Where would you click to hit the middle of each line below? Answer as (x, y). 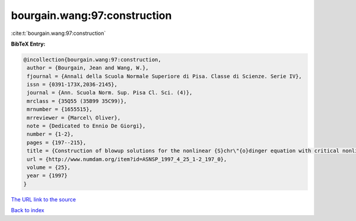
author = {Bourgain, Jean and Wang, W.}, (88, 68)
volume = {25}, (49, 167)
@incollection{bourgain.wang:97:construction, (92, 60)
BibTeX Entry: (28, 44)
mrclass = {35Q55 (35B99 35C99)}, (77, 101)
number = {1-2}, (50, 134)
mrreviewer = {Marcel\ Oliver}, (74, 118)
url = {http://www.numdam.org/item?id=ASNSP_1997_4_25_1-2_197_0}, (127, 159)
